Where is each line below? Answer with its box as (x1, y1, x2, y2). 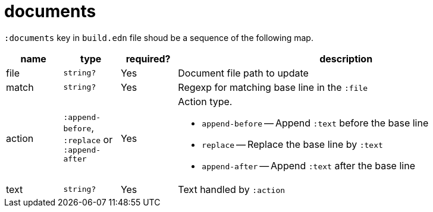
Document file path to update (178, 67, 309, 79)
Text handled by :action (178, 183, 285, 195)
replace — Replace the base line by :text (202, 138, 383, 150)
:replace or (63, 134, 113, 146)
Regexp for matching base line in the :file (178, 81, 368, 93)
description (319, 52, 373, 65)
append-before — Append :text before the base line (202, 116, 429, 129)
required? (125, 52, 171, 65)
